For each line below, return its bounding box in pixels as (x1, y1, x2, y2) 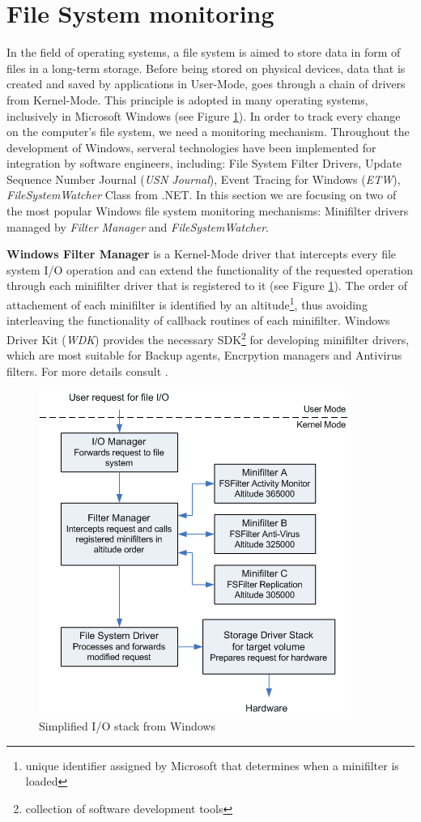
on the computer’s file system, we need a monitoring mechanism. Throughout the (6, 123, 410, 140)
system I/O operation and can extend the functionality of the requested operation (6, 261, 414, 278)
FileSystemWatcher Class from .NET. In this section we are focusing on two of (6, 186, 397, 203)
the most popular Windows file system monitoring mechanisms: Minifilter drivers (6, 202, 409, 219)
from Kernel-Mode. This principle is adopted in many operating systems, (6, 91, 368, 108)
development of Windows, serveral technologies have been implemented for (6, 138, 376, 155)
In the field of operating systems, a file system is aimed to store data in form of (6, 44, 401, 61)
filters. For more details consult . (6, 362, 168, 379)
